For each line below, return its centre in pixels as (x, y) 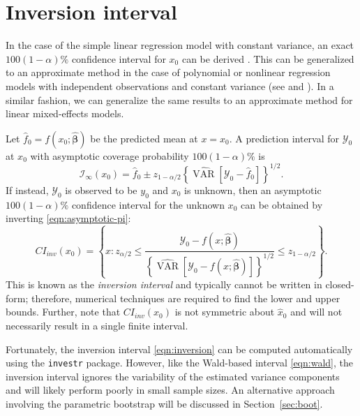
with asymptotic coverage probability (110, 155)
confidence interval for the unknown (148, 204)
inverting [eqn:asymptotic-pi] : (68, 218)
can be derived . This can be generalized (268, 58)
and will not (316, 312)
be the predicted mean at (144, 138)
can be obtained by (282, 204)
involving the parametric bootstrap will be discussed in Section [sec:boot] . (164, 403)
